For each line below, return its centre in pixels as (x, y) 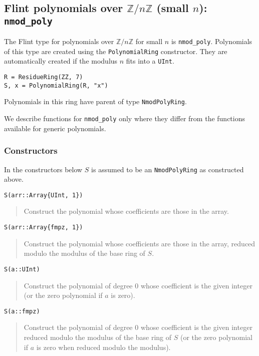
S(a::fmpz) (22, 311)
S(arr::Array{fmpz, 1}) (44, 228)
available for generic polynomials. (55, 128)
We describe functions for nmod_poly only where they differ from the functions (124, 118)
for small (149, 41)
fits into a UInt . (150, 61)
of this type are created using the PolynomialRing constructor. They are (116, 51)
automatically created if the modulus (61, 61)
